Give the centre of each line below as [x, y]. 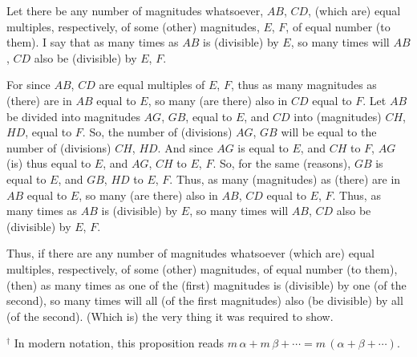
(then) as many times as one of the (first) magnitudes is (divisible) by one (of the [206, 284]
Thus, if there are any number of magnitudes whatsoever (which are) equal [190, 253]
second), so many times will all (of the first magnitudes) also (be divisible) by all [205, 300]
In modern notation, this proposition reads [119, 343]
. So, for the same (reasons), [282, 163]
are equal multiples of [152, 85]
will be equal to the [329, 132]
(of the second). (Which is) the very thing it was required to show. [170, 316]
